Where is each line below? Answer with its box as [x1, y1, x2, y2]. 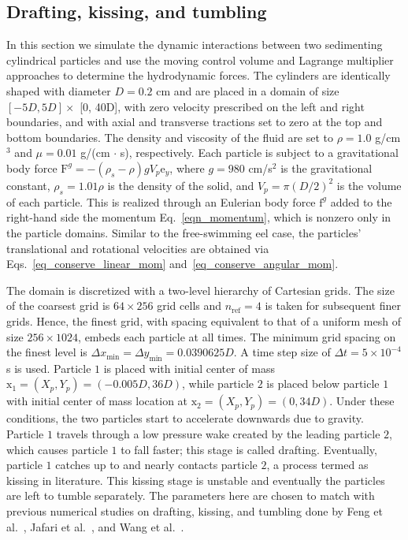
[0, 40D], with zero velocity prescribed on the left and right [80, 98, 365, 114]
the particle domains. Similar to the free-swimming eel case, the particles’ [6, 224, 362, 240]
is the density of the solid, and [107, 177, 254, 193]
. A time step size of [233, 344, 331, 360]
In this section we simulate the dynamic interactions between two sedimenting [6, 36, 383, 53]
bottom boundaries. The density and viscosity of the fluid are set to [6, 128, 334, 145]
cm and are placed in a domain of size [156, 82, 339, 99]
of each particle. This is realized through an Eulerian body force [6, 193, 316, 210]
